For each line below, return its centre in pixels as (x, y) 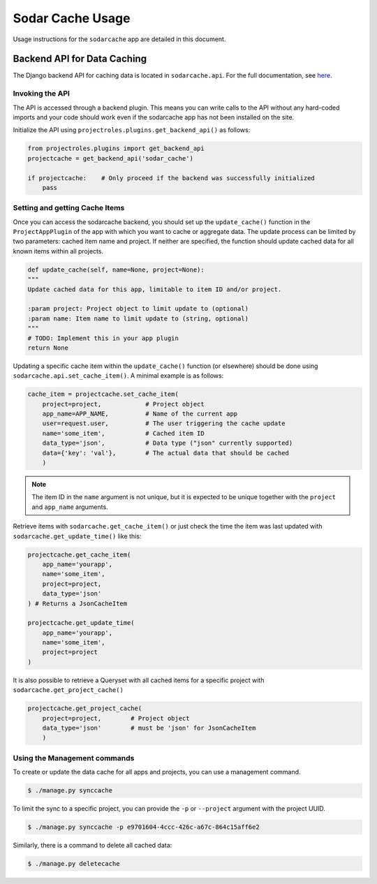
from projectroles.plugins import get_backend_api (116, 149)
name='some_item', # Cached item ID (124, 433)
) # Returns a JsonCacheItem (77, 603)
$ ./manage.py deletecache (74, 864)
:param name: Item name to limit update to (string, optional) (138, 318)
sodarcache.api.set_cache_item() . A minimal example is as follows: (118, 376)
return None (48, 348)
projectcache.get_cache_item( (79, 554)
